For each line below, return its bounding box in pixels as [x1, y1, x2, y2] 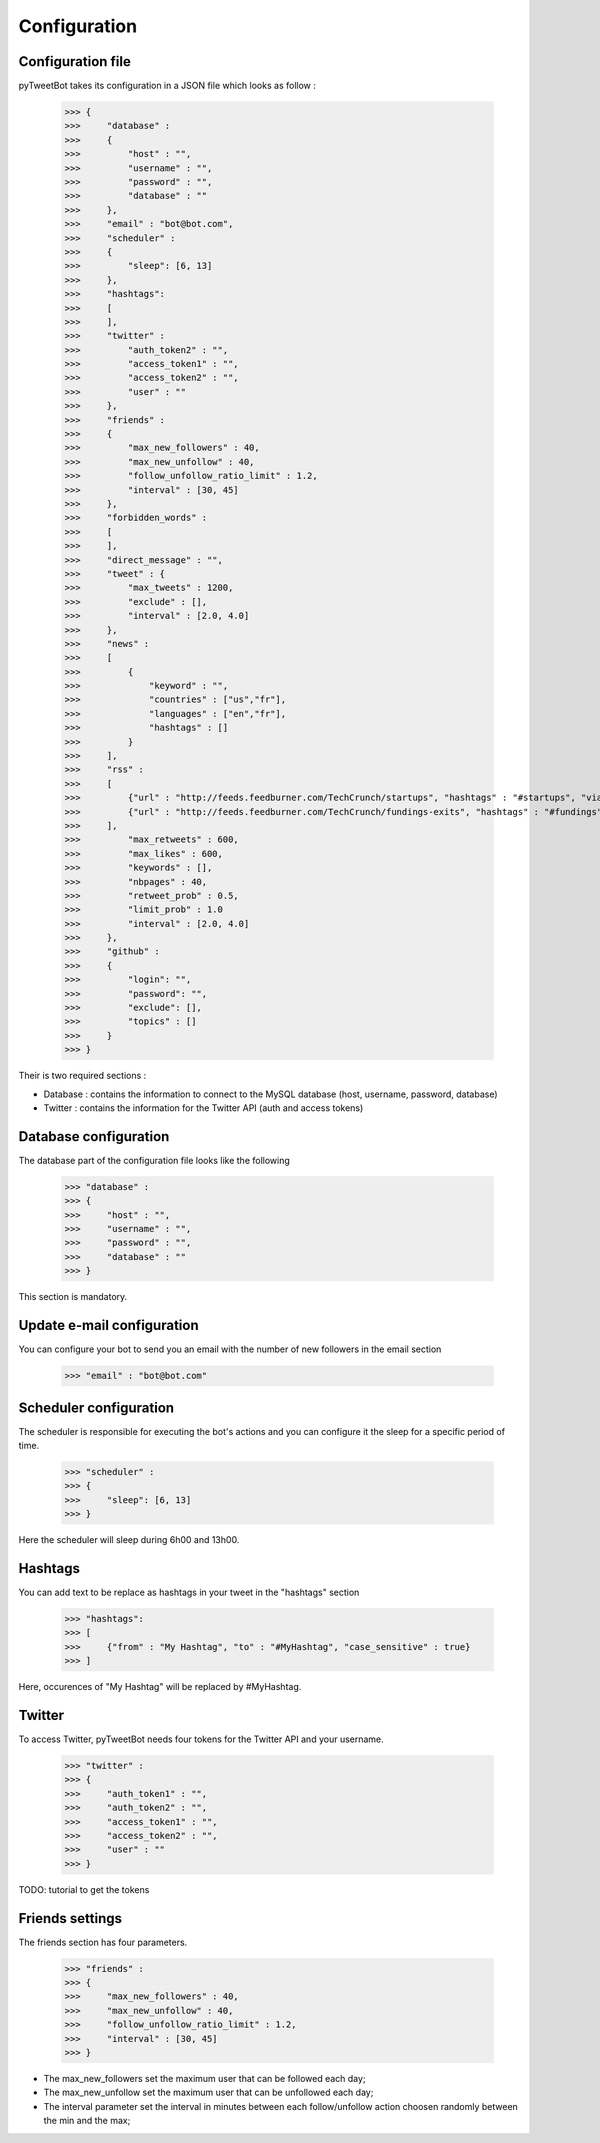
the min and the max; [43, 2115, 131, 2127]
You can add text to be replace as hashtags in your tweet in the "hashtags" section [18, 1586, 360, 1599]
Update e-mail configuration [18, 1317, 199, 1334]
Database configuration [18, 1128, 170, 1145]
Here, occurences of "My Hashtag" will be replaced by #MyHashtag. [18, 1681, 302, 1693]
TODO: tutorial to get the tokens [18, 1883, 150, 1895]
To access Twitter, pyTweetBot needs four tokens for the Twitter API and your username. [18, 1733, 384, 1745]
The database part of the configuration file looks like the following [18, 1154, 290, 1166]
